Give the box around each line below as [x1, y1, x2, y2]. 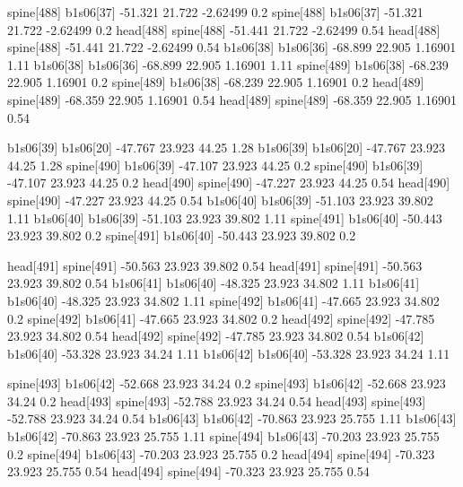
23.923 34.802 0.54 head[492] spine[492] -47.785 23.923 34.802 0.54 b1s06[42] [7, 326, 424, 345]
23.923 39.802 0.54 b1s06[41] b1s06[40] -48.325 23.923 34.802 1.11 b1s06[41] [7, 274, 420, 292]
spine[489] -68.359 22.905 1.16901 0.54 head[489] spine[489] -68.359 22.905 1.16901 [7, 90, 458, 109]
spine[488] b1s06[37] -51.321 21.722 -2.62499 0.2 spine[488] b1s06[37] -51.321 [7, 3, 424, 21]
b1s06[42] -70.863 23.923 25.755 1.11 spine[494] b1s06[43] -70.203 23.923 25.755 [7, 427, 440, 446]
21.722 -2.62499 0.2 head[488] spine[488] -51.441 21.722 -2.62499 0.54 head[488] [7, 20, 441, 39]
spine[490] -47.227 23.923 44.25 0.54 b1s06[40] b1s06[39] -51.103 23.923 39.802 [7, 190, 433, 209]
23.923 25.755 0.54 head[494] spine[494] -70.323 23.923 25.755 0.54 [7, 462, 370, 481]
